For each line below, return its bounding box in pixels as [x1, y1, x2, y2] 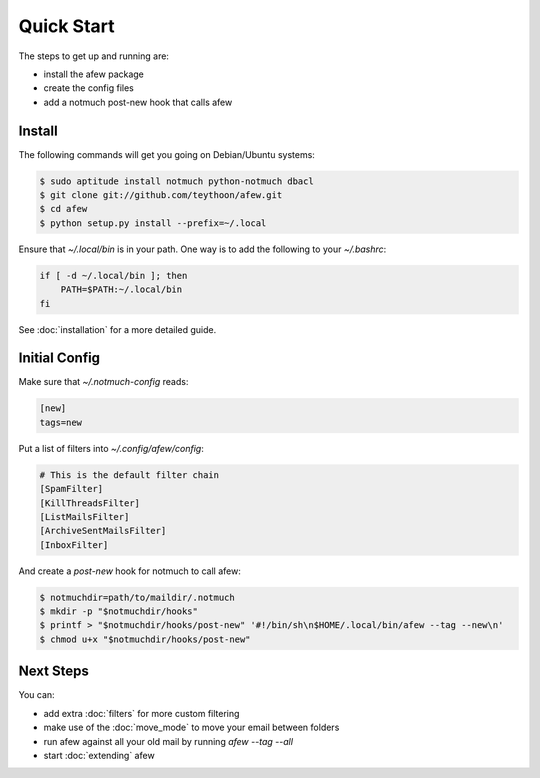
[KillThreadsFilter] [39, 497, 140, 509]
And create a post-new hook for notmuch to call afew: [18, 565, 242, 577]
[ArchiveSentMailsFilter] [39, 525, 167, 537]
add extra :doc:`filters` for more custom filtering [43, 707, 240, 719]
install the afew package [43, 68, 145, 80]
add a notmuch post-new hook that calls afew [43, 96, 233, 108]
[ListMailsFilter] [39, 511, 130, 522]
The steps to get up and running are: [18, 50, 170, 62]
